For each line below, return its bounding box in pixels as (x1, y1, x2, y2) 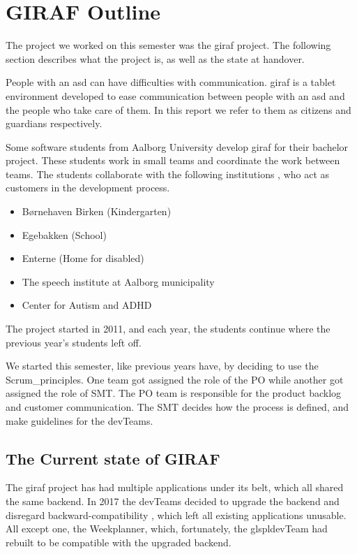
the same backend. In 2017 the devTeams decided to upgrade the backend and (6, 493, 340, 508)
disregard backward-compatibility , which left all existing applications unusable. (6, 507, 347, 522)
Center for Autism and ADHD (22, 298, 152, 312)
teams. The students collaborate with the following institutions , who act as (6, 166, 330, 181)
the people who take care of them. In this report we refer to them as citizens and (6, 102, 351, 117)
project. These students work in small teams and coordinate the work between (6, 153, 340, 168)
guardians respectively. (6, 116, 102, 131)
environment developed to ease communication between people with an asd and (6, 88, 345, 103)
